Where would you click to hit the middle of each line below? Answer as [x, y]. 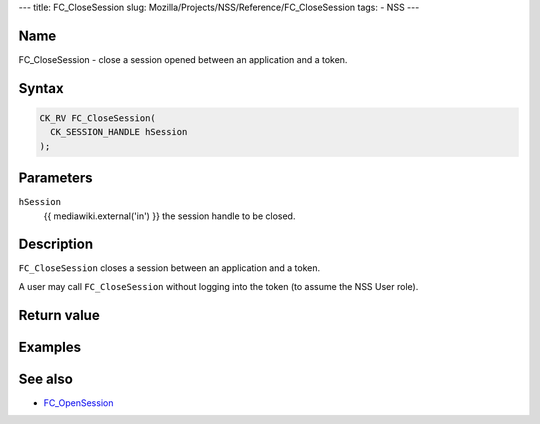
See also [46, 378]
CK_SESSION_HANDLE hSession [119, 132]
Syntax [41, 88]
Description [56, 244]
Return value [59, 315]
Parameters [55, 178]
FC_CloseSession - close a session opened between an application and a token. [183, 59]
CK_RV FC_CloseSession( [98, 118]
